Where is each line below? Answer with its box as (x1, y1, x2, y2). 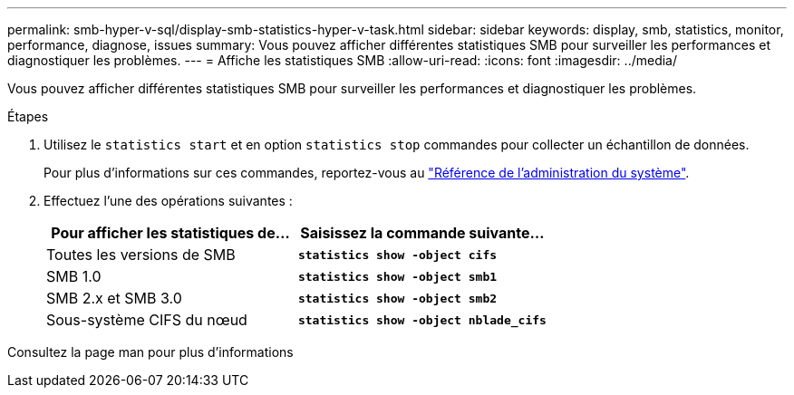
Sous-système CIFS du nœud (46, 311, 247, 329)
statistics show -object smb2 (297, 291, 498, 305)
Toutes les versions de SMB (46, 246, 236, 264)
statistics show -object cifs (297, 247, 498, 262)
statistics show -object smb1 (297, 269, 498, 284)
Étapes (7, 109, 49, 124)
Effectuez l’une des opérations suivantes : (44, 193, 293, 208)
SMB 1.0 (46, 267, 102, 285)
